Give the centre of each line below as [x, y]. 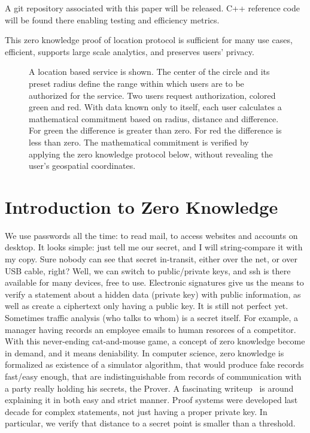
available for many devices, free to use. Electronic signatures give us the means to [154, 282]
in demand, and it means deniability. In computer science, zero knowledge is [145, 352]
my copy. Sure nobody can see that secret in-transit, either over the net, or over [151, 259]
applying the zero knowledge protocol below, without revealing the [151, 154]
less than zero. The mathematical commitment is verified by [139, 142]
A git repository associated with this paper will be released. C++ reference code [152, 8]
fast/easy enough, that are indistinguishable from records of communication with [153, 376]
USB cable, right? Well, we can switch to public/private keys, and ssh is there [148, 270]
